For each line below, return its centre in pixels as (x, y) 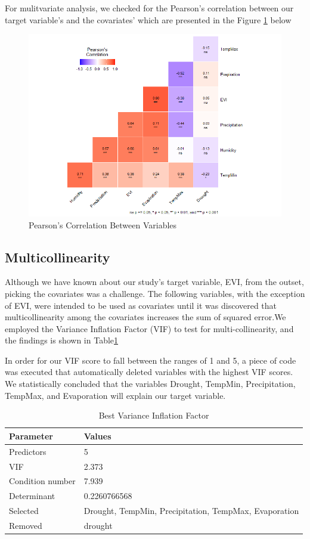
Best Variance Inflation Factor (154, 415)
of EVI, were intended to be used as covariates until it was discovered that (141, 305)
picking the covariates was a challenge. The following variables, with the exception (155, 293)
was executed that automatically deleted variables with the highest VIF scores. (149, 372)
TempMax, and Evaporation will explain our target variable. (115, 395)
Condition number (42, 481)
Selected (24, 511)
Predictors (28, 451)
